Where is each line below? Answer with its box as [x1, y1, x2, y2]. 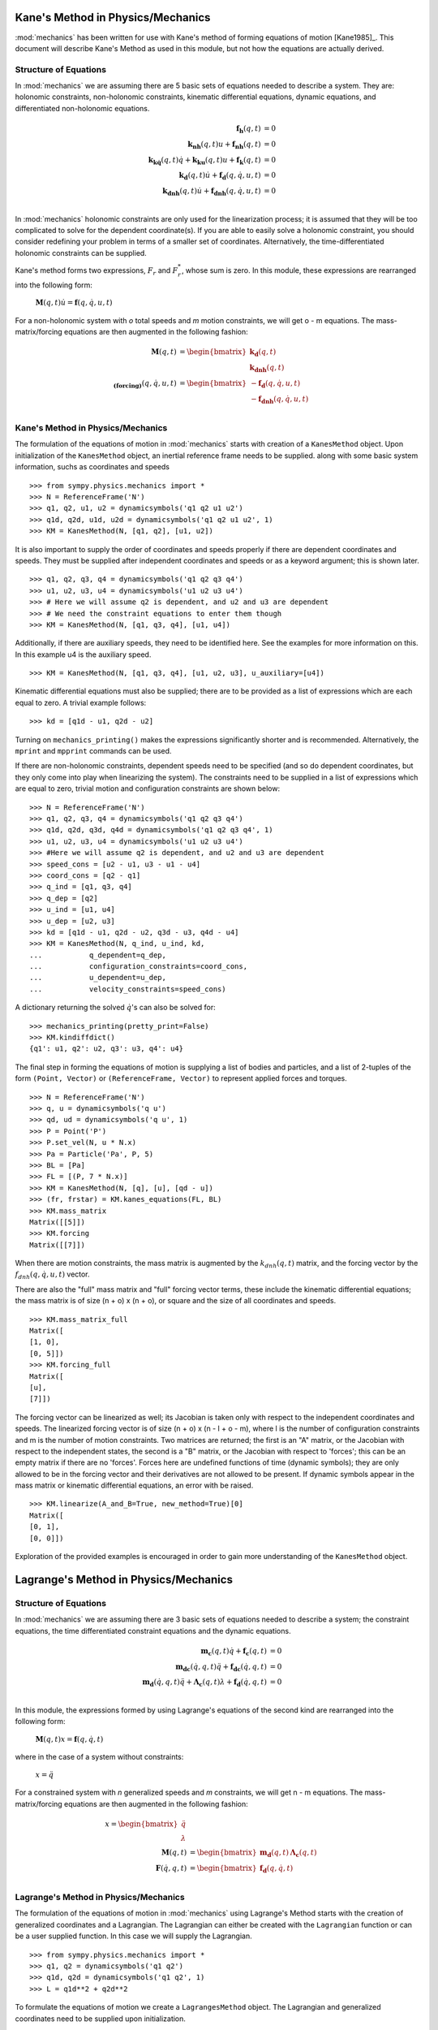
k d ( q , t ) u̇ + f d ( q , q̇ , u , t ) [178, 171, 261, 182]
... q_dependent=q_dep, [29, 950, 166, 960]
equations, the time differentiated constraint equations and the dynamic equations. [15, 1626, 291, 1635]
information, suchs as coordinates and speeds [15, 462, 170, 472]
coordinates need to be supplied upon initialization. [15, 2014, 187, 2024]
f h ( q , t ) [235, 124, 261, 135]
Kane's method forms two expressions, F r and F [15, 265, 178, 277]
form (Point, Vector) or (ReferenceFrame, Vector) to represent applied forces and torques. [15, 1073, 348, 1083]
